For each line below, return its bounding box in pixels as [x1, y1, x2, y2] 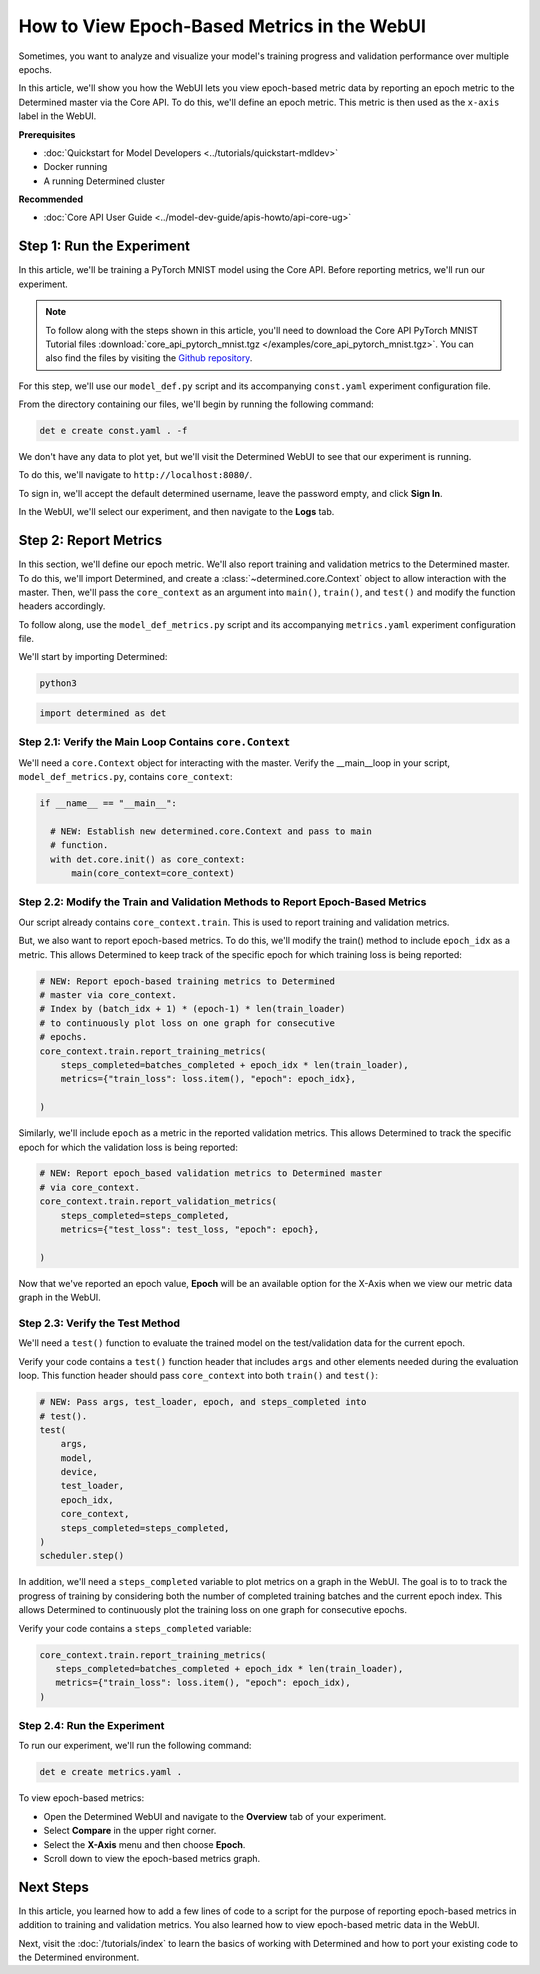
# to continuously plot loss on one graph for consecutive [39, 1017, 335, 1029]
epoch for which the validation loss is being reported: [18, 1141, 239, 1153]
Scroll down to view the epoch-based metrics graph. [43, 1852, 261, 1864]
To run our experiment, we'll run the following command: [18, 1740, 252, 1752]
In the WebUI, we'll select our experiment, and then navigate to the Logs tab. [18, 506, 335, 518]
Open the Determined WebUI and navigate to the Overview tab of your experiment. [43, 1810, 387, 1822]
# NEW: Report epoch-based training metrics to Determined [39, 975, 335, 987]
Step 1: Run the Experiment [18, 238, 190, 255]
